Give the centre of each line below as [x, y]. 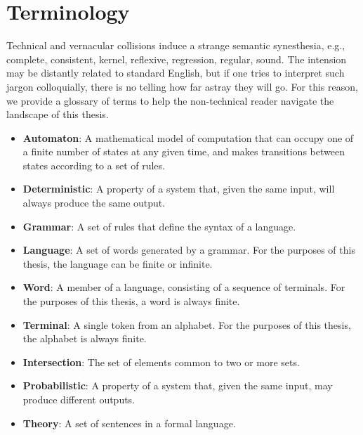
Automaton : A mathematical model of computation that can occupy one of [188, 137]
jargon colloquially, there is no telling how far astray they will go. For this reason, [182, 86]
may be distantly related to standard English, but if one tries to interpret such [176, 73]
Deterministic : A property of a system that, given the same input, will [179, 189]
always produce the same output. [94, 203]
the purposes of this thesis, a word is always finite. [131, 301]
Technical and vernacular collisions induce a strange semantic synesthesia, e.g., [176, 45]
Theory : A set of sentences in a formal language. [129, 423]
